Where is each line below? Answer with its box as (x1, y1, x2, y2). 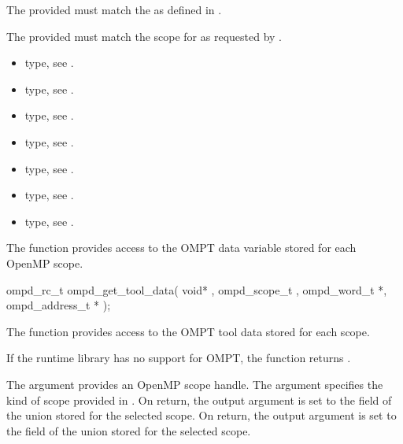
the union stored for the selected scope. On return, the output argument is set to (6, 407, 397, 424)
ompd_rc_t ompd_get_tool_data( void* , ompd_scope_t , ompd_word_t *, (6, 281, 387, 298)
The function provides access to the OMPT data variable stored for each (6, 239, 357, 256)
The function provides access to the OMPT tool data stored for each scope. (6, 323, 370, 339)
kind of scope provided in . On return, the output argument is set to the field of (6, 391, 392, 408)
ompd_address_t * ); (6, 297, 111, 313)
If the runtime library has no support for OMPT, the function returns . (6, 350, 351, 366)
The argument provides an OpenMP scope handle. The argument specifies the (6, 376, 383, 392)
